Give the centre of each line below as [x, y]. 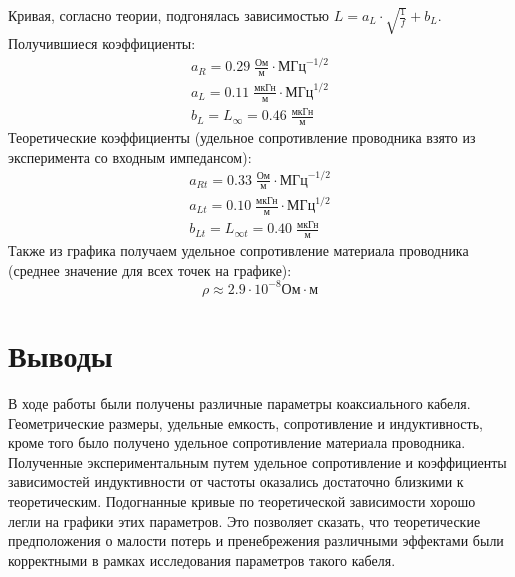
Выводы [60, 355]
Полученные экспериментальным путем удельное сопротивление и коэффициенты [257, 461]
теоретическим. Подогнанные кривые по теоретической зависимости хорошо [242, 501]
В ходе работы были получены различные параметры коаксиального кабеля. [239, 403]
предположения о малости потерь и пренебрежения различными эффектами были [256, 540]
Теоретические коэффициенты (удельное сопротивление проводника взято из [242, 136]
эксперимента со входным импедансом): [130, 156]
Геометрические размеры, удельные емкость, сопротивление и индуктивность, [245, 422]
